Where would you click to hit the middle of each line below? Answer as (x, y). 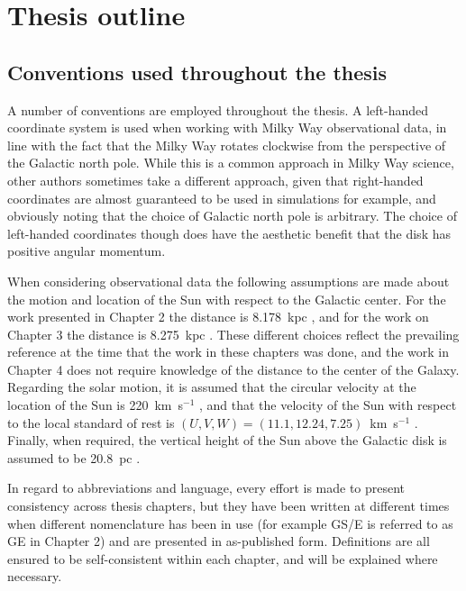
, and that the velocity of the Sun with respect (328, 405)
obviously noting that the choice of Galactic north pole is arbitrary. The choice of (232, 216)
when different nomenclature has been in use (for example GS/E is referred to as (230, 523)
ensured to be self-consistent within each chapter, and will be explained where (223, 558)
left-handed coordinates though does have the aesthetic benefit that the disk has (229, 233)
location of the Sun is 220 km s (95, 405)
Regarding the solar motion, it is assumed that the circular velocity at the (212, 387)
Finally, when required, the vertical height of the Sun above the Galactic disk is (227, 440)
